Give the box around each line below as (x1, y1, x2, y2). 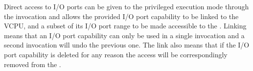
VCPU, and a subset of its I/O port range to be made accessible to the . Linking (4, 21, 247, 31)
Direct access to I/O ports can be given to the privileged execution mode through (4, 1, 249, 11)
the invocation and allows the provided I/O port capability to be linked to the (4, 11, 239, 21)
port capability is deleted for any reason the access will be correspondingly (4, 49, 228, 59)
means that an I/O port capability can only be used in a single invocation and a (4, 30, 245, 40)
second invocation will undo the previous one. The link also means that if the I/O (4, 40, 250, 50)
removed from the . (4, 59, 61, 69)
